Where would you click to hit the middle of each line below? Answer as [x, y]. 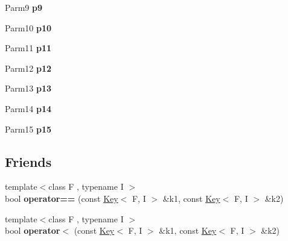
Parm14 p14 [28, 108]
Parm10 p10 [28, 27]
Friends [28, 161]
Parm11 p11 [28, 48]
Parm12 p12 [28, 68]
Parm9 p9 [24, 7]
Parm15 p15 [28, 129]
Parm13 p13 [28, 88]
